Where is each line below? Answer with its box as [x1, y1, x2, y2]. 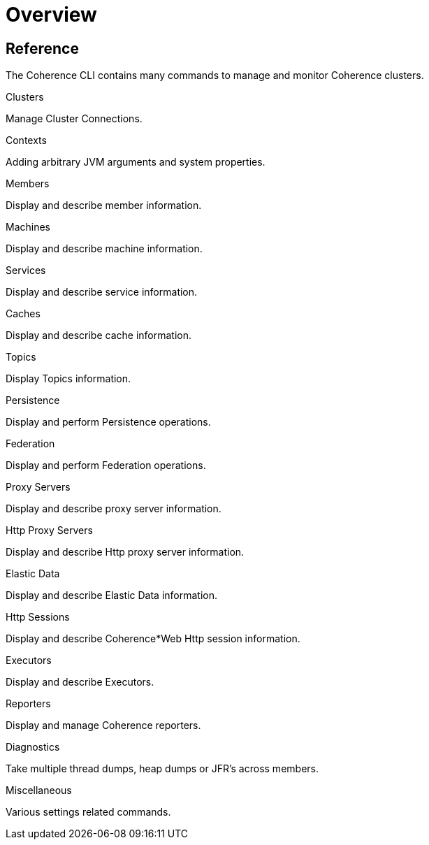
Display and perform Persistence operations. [6, 416, 211, 428]
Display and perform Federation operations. [6, 459, 206, 472]
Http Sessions [6, 611, 70, 623]
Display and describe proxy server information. [6, 503, 221, 515]
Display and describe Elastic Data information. [6, 589, 218, 602]
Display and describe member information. [6, 199, 202, 212]
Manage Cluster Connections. [6, 113, 143, 125]
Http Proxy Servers [6, 524, 93, 537]
